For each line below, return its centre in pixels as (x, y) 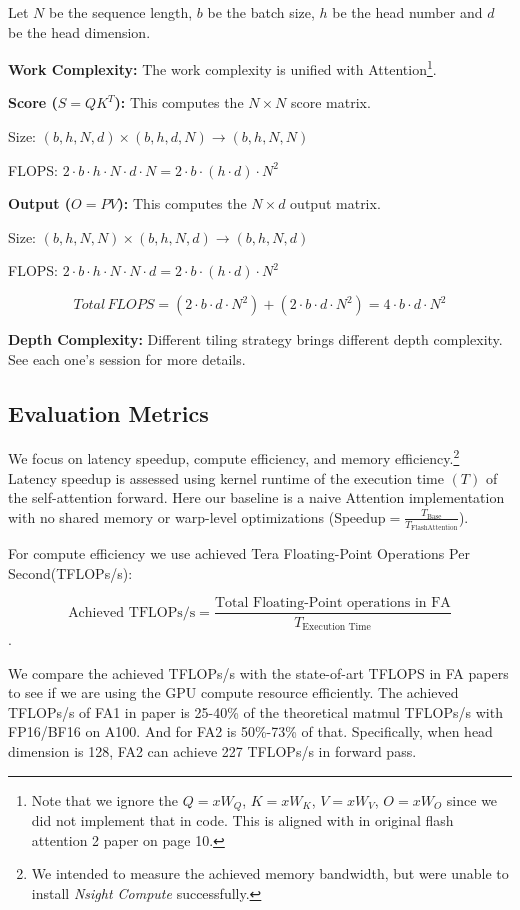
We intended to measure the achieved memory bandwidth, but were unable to (270, 873)
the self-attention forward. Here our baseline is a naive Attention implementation (256, 497)
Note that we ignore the (105, 799)
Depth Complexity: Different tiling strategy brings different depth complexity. (255, 339)
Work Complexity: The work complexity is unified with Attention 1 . (222, 67)
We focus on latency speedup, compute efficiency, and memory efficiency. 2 (234, 457)
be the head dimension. (79, 31)
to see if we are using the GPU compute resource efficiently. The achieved (233, 692)
